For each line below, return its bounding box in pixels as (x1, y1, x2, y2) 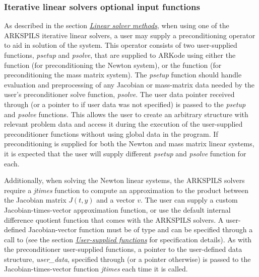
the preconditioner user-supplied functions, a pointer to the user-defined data (4, 244, 242, 254)
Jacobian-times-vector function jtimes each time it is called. (4, 263, 188, 274)
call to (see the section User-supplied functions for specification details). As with (4, 234, 252, 244)
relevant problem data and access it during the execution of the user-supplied (4, 119, 243, 129)
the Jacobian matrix (4, 195, 67, 205)
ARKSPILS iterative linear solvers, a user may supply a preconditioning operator (4, 30, 255, 40)
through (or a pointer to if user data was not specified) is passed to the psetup (4, 99, 246, 109)
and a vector (96, 195, 135, 205)
